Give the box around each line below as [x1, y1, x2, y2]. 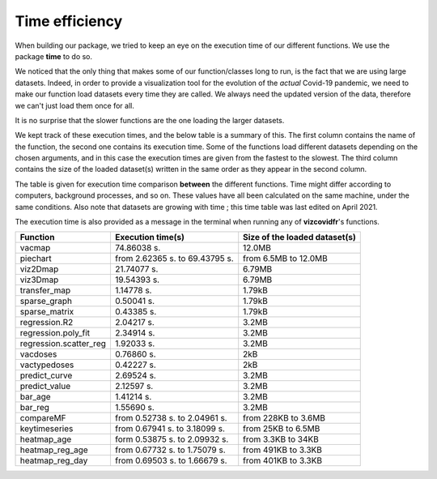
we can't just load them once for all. [15, 101, 135, 110]
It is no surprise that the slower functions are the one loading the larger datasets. [15, 115, 285, 125]
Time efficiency [15, 12, 123, 30]
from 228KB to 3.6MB [243, 413, 325, 424]
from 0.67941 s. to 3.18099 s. [114, 423, 226, 434]
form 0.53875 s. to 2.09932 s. [114, 434, 229, 445]
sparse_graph [19, 296, 73, 307]
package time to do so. [15, 51, 93, 61]
